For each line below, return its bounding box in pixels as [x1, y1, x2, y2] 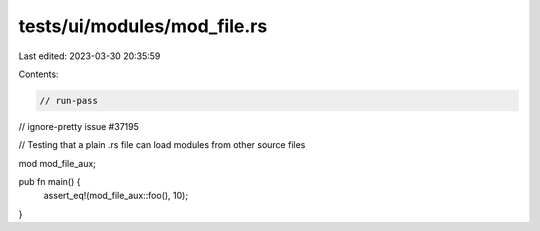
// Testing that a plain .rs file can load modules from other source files [18, 139, 306, 151]
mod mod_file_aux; [18, 157, 97, 169]
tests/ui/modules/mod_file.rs [18, 15, 268, 37]
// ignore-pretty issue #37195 [18, 120, 139, 132]
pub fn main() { [18, 176, 81, 188]
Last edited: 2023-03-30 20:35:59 [18, 50, 161, 62]
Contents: [18, 68, 59, 80]
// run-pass [39, 95, 99, 106]
